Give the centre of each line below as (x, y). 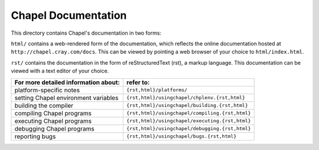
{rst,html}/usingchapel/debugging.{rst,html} (188, 129)
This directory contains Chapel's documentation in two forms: (86, 33)
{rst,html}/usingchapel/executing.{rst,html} (188, 121)
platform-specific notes (47, 90)
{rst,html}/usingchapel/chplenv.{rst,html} (185, 98)
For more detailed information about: (67, 82)
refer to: (138, 82)
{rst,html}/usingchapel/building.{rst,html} (187, 105)
